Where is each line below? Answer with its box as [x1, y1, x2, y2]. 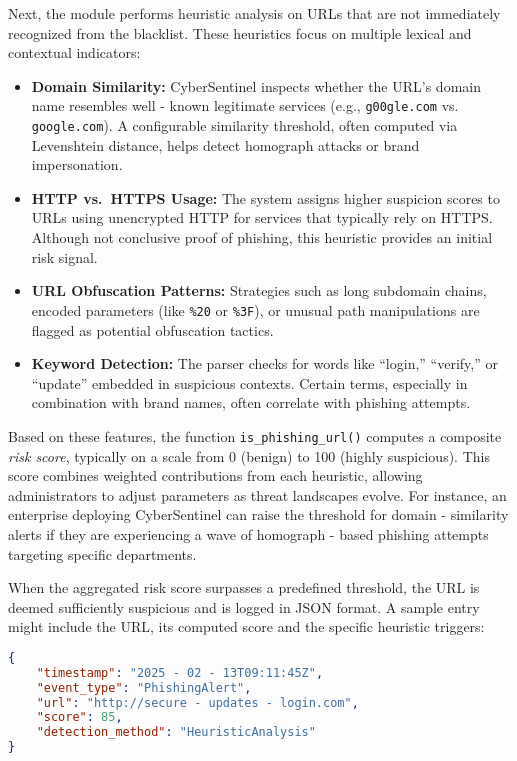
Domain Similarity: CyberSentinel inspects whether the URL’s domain [31, 75, 481, 96]
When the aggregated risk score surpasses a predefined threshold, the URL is [8, 577, 480, 598]
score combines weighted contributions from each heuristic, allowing [8, 465, 423, 486]
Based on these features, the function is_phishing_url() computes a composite [8, 425, 502, 446]
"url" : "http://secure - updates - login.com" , [36, 695, 359, 710]
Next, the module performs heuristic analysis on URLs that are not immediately [8, 3, 501, 23]
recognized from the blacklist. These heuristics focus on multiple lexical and [8, 22, 472, 43]
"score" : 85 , [36, 710, 123, 725]
